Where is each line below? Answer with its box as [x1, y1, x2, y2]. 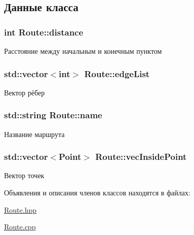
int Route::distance [4, 25, 84, 38]
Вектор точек [4, 170, 45, 181]
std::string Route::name [4, 109, 102, 121]
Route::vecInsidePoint [95, 150, 187, 163]
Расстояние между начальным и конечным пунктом [4, 46, 162, 56]
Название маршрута [4, 128, 65, 139]
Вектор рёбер [4, 87, 45, 97]
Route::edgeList [84, 67, 150, 80]
